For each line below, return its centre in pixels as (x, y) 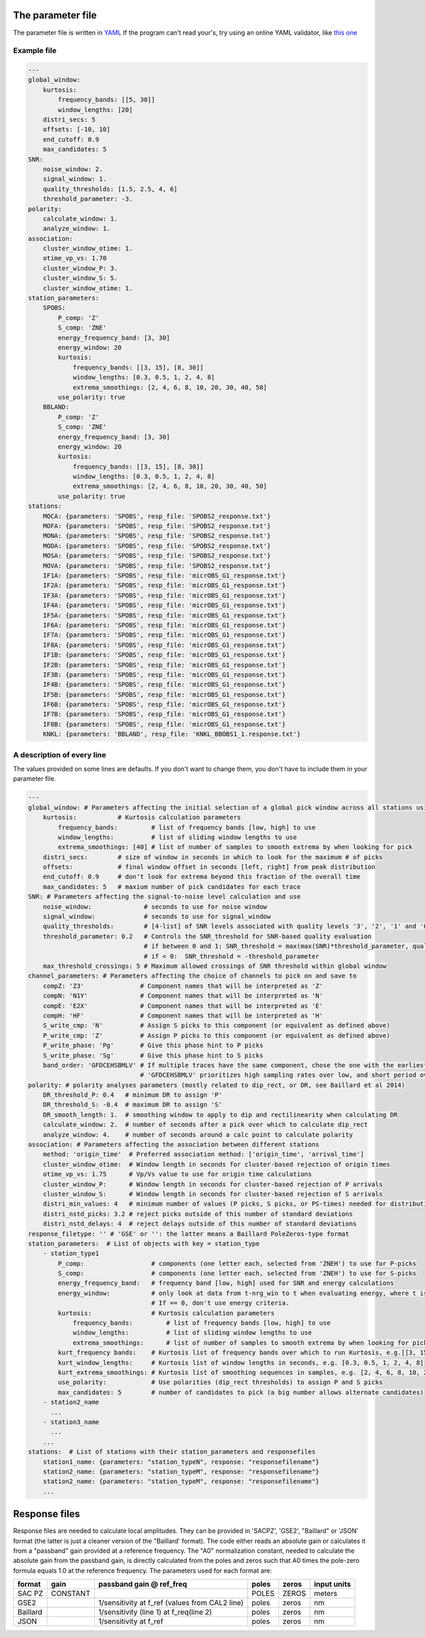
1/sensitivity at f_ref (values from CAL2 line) (171, 1603)
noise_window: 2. (73, 169)
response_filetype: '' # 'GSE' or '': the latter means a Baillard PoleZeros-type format (189, 1234)
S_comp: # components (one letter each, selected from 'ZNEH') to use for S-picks (237, 1274)
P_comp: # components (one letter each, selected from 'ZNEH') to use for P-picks (237, 1263)
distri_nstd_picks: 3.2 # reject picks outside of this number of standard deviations (198, 1214)
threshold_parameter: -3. (88, 199)
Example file (35, 51)
